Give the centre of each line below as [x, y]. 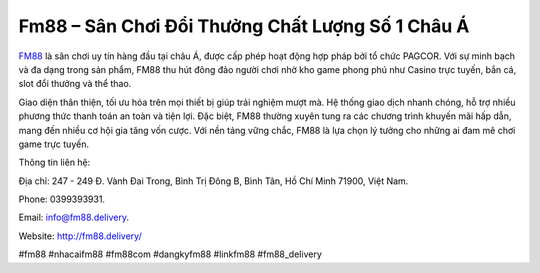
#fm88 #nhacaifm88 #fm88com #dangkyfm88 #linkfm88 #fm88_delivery [170, 254]
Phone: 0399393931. [61, 199]
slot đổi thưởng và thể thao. [75, 84]
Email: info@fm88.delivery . [74, 217]
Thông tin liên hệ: [54, 162]
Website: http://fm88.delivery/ [80, 236]
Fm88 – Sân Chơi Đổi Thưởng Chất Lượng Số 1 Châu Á [244, 26]
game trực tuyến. [54, 144]
